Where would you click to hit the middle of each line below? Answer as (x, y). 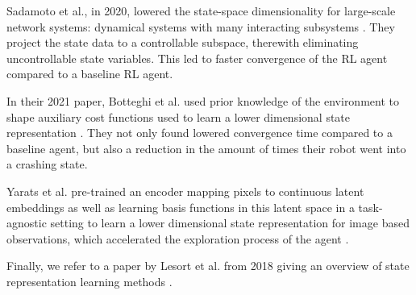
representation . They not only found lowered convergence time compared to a (200, 133)
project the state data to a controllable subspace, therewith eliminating (183, 42)
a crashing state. (47, 164)
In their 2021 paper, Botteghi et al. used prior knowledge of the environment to (203, 100)
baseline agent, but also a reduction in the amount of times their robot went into (206, 148)
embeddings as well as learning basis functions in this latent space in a (181, 207)
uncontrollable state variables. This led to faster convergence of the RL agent (197, 58)
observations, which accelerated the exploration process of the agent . (178, 238)
